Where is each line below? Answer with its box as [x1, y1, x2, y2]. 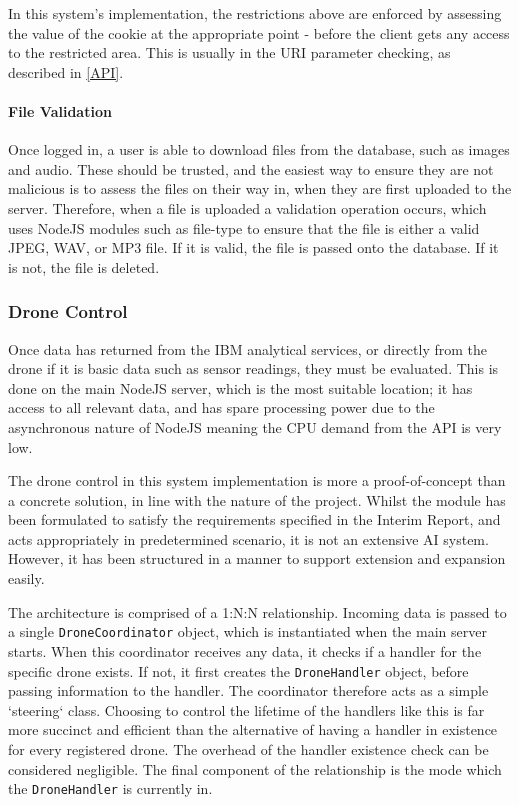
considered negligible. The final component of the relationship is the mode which [8, 758, 502, 779]
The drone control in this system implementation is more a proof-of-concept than [8, 470, 506, 491]
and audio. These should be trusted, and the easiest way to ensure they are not [8, 158, 494, 179]
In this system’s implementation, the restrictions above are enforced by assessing [8, 3, 502, 23]
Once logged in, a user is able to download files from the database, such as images [8, 139, 510, 160]
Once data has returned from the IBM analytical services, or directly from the [8, 338, 488, 359]
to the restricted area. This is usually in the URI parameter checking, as [8, 42, 451, 63]
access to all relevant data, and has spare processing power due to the [8, 397, 435, 418]
